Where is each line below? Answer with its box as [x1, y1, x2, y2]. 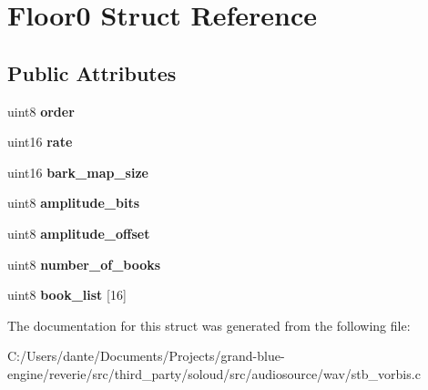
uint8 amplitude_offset [7, 223, 150, 242]
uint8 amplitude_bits [7, 193, 140, 212]
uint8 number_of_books [7, 254, 161, 273]
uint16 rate [7, 132, 73, 151]
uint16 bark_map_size [7, 162, 148, 181]
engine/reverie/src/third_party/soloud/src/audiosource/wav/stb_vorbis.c [7, 364, 421, 383]
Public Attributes [7, 58, 177, 87]
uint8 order [7, 101, 75, 120]
